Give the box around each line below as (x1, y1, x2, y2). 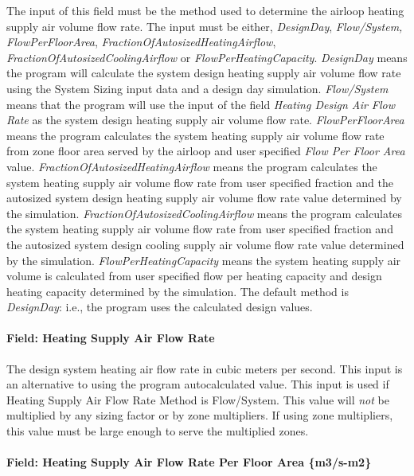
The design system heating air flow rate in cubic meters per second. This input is (6, 360, 403, 377)
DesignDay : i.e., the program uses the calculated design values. (6, 298, 313, 315)
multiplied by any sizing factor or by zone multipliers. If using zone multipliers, (6, 407, 393, 423)
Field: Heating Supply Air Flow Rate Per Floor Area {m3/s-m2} (6, 454, 372, 470)
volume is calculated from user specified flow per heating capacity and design (6, 267, 382, 284)
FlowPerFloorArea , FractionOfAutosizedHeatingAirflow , (6, 33, 276, 50)
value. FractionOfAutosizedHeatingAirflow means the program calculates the (6, 158, 377, 174)
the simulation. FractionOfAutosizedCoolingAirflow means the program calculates (6, 205, 403, 221)
